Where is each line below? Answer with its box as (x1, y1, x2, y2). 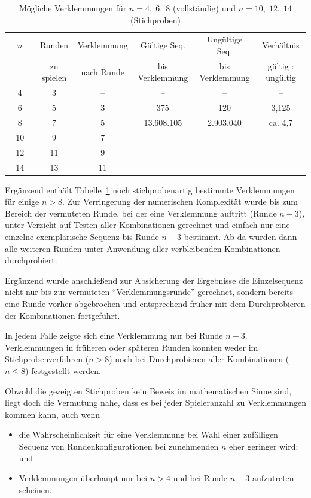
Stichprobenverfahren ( (5, 353, 89, 365)
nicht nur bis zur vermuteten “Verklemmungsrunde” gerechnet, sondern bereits (5, 286, 294, 298)
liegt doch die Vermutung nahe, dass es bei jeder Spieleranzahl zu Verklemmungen (5, 396, 306, 409)
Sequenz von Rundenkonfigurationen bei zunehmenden (19, 439, 219, 452)
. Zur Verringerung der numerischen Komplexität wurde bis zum (62, 195, 298, 208)
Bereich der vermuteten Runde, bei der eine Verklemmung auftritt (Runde (5, 207, 277, 219)
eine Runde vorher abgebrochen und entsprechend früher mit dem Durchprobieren (5, 297, 306, 309)
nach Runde (81, 65, 124, 78)
